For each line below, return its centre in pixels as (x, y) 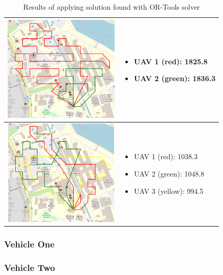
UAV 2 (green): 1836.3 (175, 78)
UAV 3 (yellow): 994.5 (169, 191)
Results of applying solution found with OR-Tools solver (111, 7)
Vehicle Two (30, 267)
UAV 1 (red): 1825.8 (171, 61)
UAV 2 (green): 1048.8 (169, 174)
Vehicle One (29, 244)
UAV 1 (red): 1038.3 (166, 156)
